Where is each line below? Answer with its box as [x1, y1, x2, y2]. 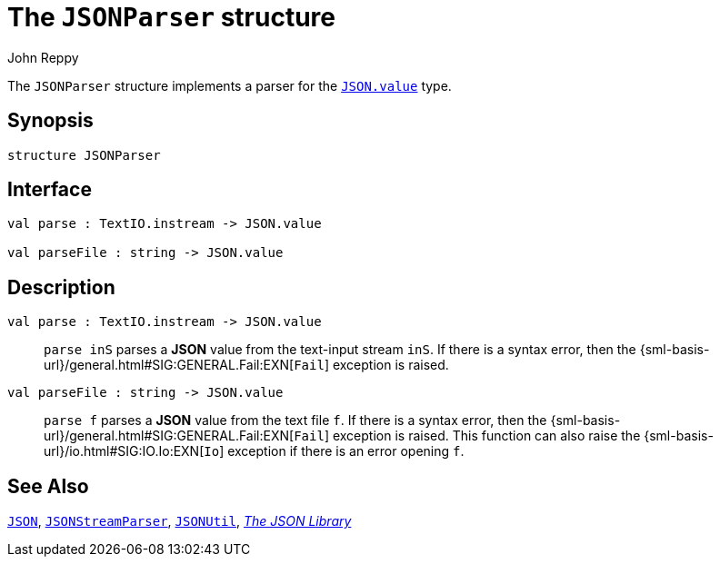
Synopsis [7, 109, 94, 133]
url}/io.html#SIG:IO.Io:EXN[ [44, 443, 205, 460]
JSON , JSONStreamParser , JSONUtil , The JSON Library [7, 513, 352, 529]
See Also [7, 474, 89, 498]
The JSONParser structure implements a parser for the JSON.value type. [7, 77, 452, 94]
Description [7, 275, 115, 299]
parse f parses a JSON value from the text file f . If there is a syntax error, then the [44, 412, 547, 429]
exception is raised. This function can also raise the [332, 428, 641, 444]
